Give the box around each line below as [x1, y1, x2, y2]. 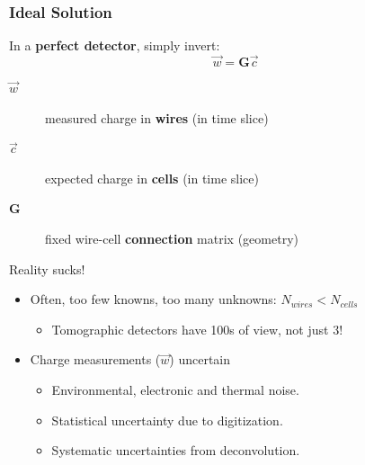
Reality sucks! [9, 259, 85, 278]
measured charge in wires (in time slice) [45, 108, 269, 127]
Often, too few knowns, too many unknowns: [30, 290, 277, 309]
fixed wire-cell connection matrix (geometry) [45, 229, 298, 247]
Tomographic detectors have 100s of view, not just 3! [51, 319, 343, 338]
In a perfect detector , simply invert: [9, 36, 220, 55]
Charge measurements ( [30, 350, 161, 369]
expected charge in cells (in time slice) [45, 168, 259, 187]
